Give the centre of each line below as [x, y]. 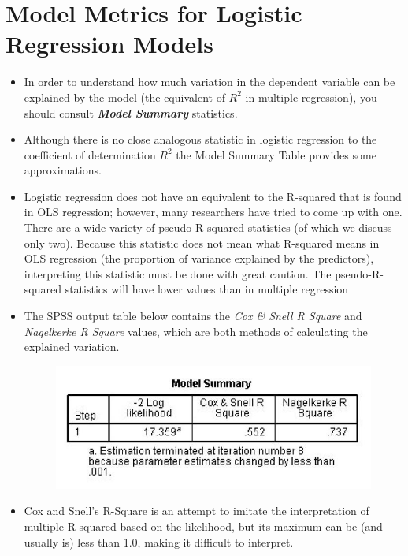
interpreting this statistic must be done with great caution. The [178, 273]
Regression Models [109, 44]
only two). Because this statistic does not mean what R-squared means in [202, 243]
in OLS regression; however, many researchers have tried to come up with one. [213, 212]
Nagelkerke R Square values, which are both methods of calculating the [196, 331]
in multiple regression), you [311, 97]
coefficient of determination [90, 154]
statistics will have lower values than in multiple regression [207, 289]
